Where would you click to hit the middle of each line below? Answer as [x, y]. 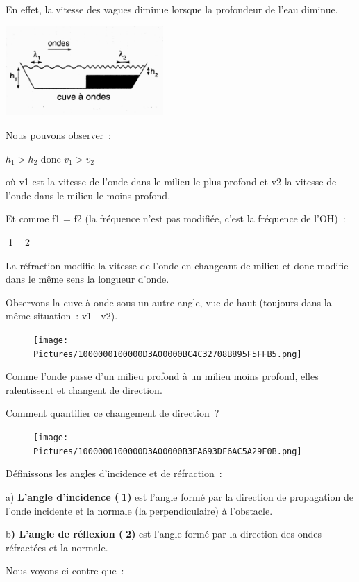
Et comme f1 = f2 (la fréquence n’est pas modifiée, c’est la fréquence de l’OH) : [176, 218]
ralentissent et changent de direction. [84, 389]
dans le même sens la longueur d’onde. [87, 279]
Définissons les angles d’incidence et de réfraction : [114, 473]
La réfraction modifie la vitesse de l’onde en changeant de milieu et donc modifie [177, 265]
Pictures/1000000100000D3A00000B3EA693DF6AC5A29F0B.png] [168, 451]
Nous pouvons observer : [58, 134]
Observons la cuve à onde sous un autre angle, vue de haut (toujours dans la [169, 302]
